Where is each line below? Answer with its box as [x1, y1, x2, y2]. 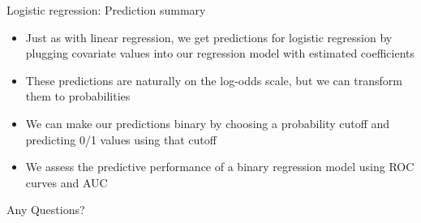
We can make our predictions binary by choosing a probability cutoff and [25, 114, 390, 131]
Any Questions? [6, 201, 85, 218]
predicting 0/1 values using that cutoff [25, 131, 217, 148]
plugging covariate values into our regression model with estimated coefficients [25, 45, 415, 62]
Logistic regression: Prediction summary [6, 2, 206, 18]
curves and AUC [25, 174, 108, 191]
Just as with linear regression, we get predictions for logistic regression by [25, 28, 393, 45]
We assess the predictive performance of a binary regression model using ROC [25, 158, 415, 175]
